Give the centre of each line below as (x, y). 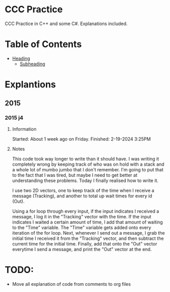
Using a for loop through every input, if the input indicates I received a (86, 211)
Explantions (31, 85)
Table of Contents (43, 44)
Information (24, 129)
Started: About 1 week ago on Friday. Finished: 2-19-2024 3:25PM (81, 139)
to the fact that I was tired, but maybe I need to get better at (75, 175)
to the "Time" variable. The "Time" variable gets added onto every (81, 227)
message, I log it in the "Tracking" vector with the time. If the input (82, 216)
